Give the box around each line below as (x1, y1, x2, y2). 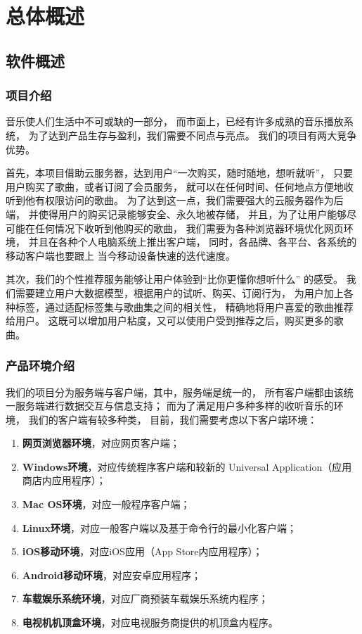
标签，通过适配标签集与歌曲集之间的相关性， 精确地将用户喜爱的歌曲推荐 (15, 299, 354, 314)
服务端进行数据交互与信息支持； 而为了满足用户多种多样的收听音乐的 (15, 398, 334, 413)
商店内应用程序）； (22, 473, 106, 488)
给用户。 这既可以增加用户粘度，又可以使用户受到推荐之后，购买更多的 (6, 313, 334, 328)
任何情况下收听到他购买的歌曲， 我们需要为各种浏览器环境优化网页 (34, 220, 344, 235)
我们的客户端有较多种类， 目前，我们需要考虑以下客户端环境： (28, 412, 318, 426)
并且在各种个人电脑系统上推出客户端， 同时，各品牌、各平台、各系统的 (28, 234, 357, 249)
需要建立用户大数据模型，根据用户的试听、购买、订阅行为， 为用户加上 (15, 285, 344, 300)
